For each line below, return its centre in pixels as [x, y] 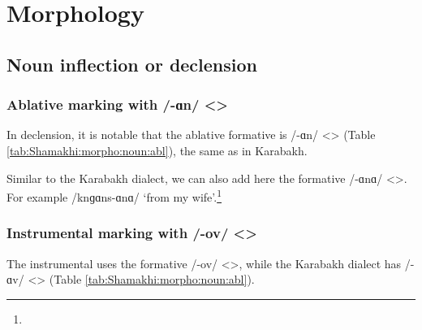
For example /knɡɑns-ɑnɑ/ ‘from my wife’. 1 [114, 195]
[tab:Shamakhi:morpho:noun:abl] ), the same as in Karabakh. [157, 150]
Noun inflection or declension [132, 64]
